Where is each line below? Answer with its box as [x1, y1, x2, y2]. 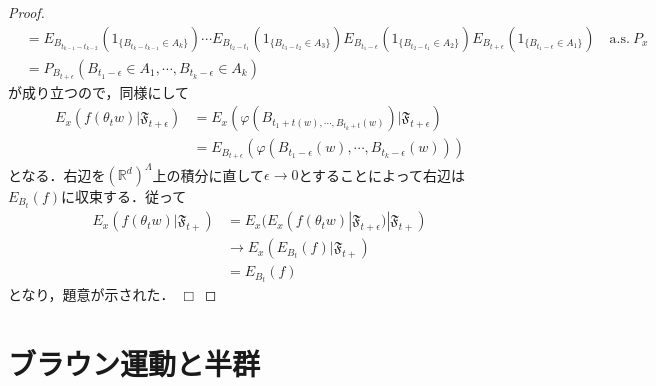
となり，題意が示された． [8, 284, 175, 305]
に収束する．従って [60, 186, 187, 206]
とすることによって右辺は [298, 164, 465, 184]
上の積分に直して [152, 164, 265, 184]
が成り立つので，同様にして [8, 81, 190, 102]
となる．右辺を [8, 164, 106, 184]
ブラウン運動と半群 [8, 343, 261, 384]
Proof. [8, 2, 45, 22]
